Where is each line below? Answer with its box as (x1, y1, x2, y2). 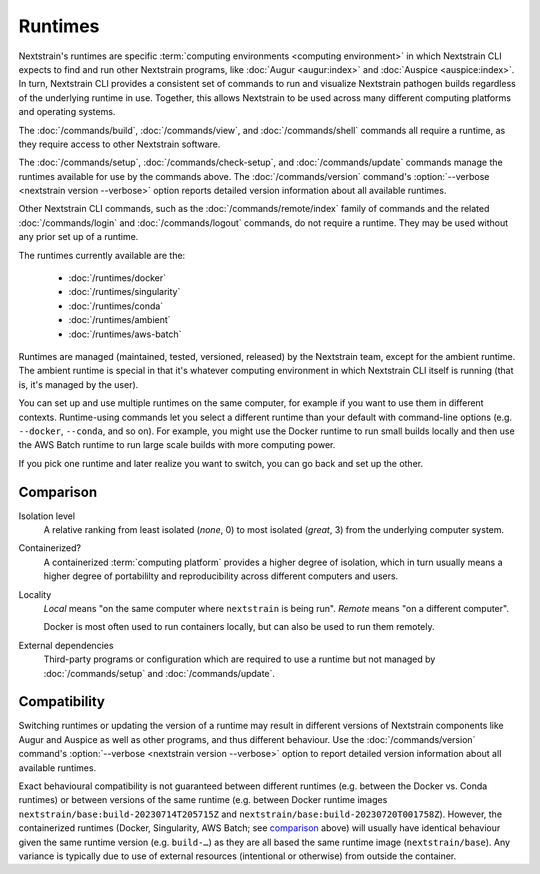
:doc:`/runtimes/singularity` (68, 286, 181, 298)
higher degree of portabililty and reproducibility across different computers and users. (43, 570, 399, 582)
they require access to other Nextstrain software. (18, 138, 221, 150)
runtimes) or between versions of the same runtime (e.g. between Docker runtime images (18, 794, 388, 806)
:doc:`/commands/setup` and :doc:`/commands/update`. (43, 667, 275, 679)
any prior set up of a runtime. (18, 231, 139, 243)
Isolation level (18, 510, 75, 522)
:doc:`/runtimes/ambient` (68, 314, 171, 326)
